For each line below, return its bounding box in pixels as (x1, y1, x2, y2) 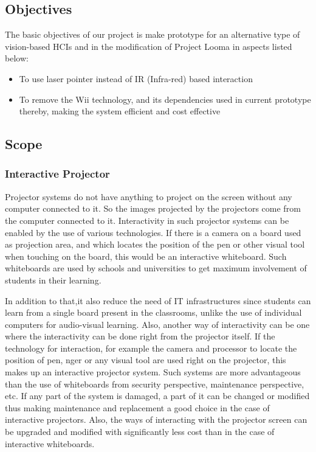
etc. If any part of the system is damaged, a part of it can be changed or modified (5, 389, 310, 402)
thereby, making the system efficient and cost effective (19, 105, 221, 117)
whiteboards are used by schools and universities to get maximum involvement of (5, 262, 307, 274)
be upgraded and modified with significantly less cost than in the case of (5, 425, 275, 438)
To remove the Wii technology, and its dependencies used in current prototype (19, 92, 311, 105)
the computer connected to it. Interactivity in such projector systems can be (5, 214, 289, 226)
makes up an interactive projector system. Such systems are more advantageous (5, 366, 301, 378)
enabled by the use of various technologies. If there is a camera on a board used (5, 226, 301, 238)
